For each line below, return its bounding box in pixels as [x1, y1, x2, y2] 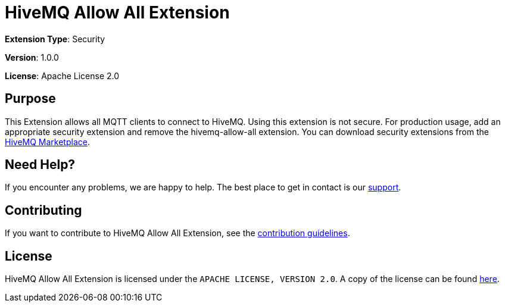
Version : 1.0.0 [5, 52, 59, 62]
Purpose [5, 91, 56, 106]
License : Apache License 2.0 [5, 70, 120, 81]
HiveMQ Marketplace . [5, 136, 90, 147]
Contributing [5, 202, 82, 218]
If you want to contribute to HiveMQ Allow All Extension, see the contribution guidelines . [5, 228, 350, 239]
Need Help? [5, 157, 76, 173]
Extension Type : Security [5, 33, 105, 44]
